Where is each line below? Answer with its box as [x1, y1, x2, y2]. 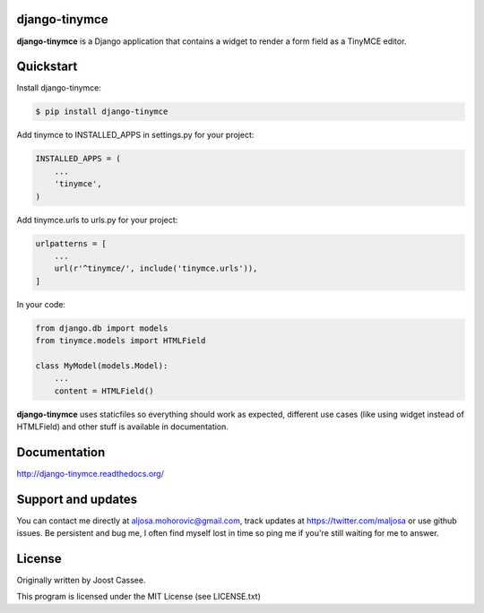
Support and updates [16, 491, 138, 506]
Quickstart [16, 59, 78, 74]
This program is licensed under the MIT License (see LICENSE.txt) [16, 591, 262, 602]
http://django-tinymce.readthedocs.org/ [16, 468, 165, 479]
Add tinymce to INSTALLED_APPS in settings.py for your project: [16, 130, 255, 141]
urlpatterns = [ [35, 238, 108, 248]
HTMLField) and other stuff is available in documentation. [16, 421, 229, 432]
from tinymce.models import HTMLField [35, 336, 206, 346]
